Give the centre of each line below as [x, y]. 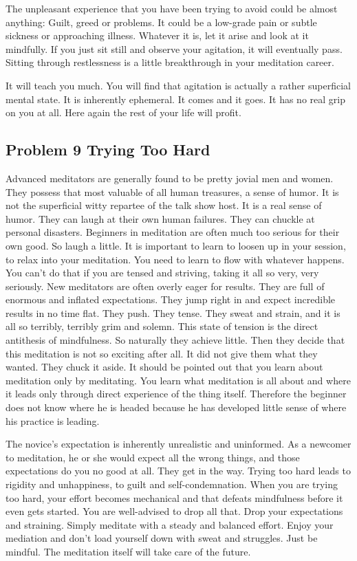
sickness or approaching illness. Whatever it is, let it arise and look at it [157, 35]
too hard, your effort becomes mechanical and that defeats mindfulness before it [174, 497]
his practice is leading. [53, 420]
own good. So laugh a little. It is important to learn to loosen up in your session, [176, 245]
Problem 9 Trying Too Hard [108, 150]
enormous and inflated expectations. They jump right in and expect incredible [171, 299]
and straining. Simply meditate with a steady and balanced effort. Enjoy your [170, 524]
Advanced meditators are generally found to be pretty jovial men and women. [170, 178]
